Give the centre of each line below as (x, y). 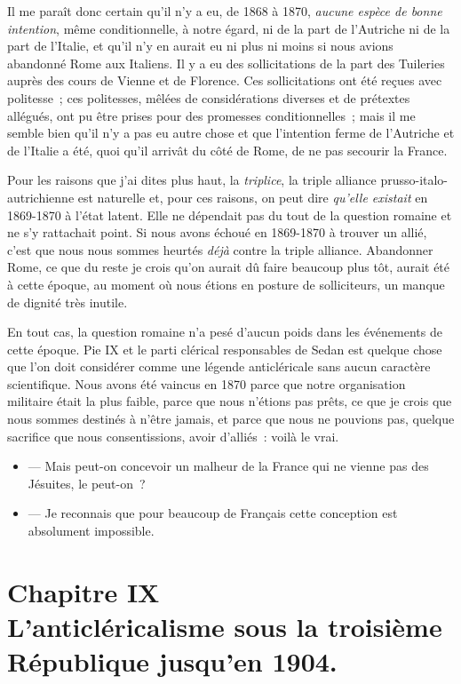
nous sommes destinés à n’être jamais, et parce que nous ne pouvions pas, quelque (231, 419)
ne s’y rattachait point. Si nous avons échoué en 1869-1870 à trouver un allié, (217, 232)
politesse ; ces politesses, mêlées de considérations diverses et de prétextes (209, 97)
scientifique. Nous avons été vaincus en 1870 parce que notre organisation (207, 383)
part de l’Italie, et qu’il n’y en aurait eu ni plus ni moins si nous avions (200, 46)
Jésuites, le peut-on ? (87, 483)
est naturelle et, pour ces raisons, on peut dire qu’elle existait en (253, 197)
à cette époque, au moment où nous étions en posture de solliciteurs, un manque (226, 284)
